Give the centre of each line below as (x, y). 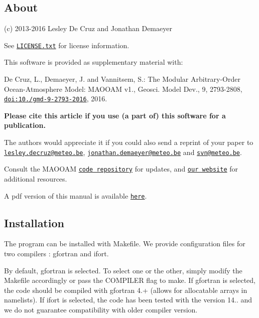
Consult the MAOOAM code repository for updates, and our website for (121, 169)
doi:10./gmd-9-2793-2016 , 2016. (56, 99)
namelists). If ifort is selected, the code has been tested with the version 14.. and (128, 300)
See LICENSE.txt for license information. (67, 45)
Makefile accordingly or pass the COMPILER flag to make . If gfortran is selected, (130, 280)
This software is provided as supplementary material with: (94, 62)
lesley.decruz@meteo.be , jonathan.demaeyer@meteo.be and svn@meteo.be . (123, 152)
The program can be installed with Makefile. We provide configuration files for (125, 244)
